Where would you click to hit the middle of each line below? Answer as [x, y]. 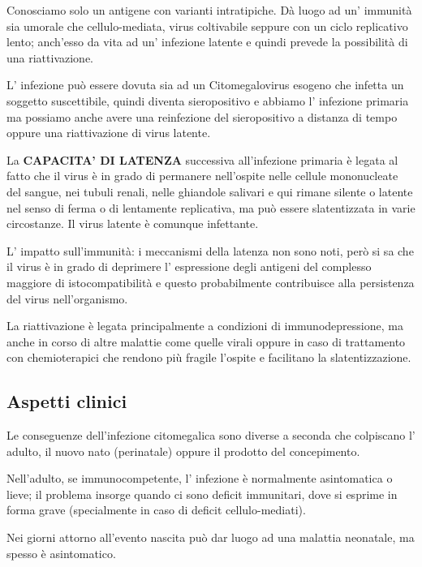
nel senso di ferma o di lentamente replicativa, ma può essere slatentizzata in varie [211, 207]
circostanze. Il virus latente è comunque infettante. [133, 223]
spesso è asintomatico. [61, 553]
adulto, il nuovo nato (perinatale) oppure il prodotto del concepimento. [183, 451]
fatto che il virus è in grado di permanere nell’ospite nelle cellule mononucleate [202, 176]
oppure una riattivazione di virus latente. [109, 133]
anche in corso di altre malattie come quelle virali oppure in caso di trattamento [206, 341]
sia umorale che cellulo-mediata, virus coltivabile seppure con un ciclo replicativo [207, 26]
